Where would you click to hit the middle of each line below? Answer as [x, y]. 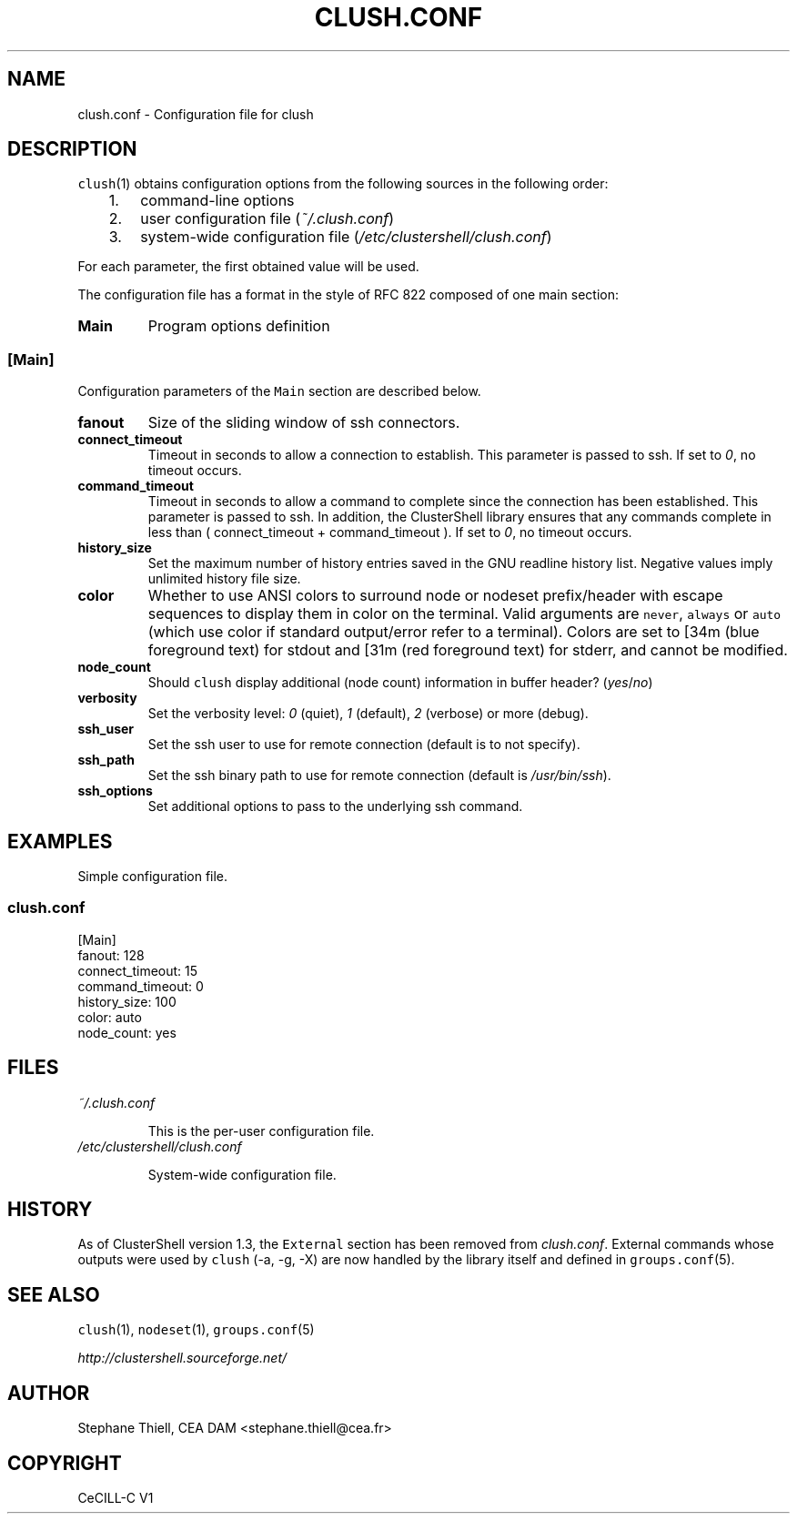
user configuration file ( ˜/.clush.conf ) [267, 219]
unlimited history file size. [224, 579]
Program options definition [239, 326]
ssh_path [106, 760]
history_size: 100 [127, 1001]
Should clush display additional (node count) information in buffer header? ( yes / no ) [400, 683]
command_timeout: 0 [141, 986]
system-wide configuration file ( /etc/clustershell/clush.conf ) [346, 237]
